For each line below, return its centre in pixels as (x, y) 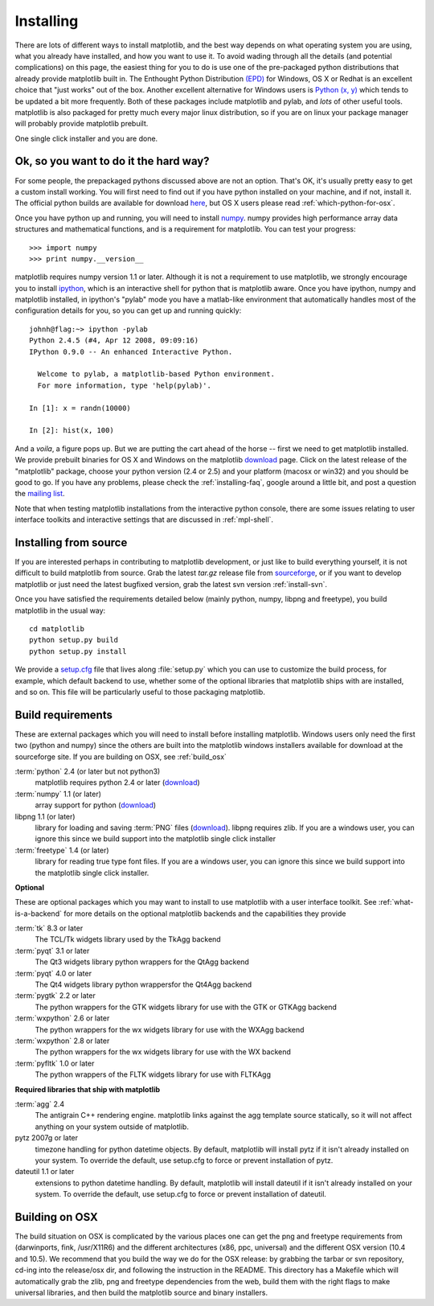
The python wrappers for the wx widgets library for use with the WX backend (163, 1052)
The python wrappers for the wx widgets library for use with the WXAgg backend (170, 1029)
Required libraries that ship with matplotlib (88, 1089)
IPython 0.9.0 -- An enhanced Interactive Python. (131, 351)
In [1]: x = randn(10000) (80, 408)
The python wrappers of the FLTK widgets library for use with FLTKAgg (153, 1074)
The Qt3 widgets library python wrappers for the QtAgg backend (142, 962)
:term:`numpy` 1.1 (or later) (58, 794)
